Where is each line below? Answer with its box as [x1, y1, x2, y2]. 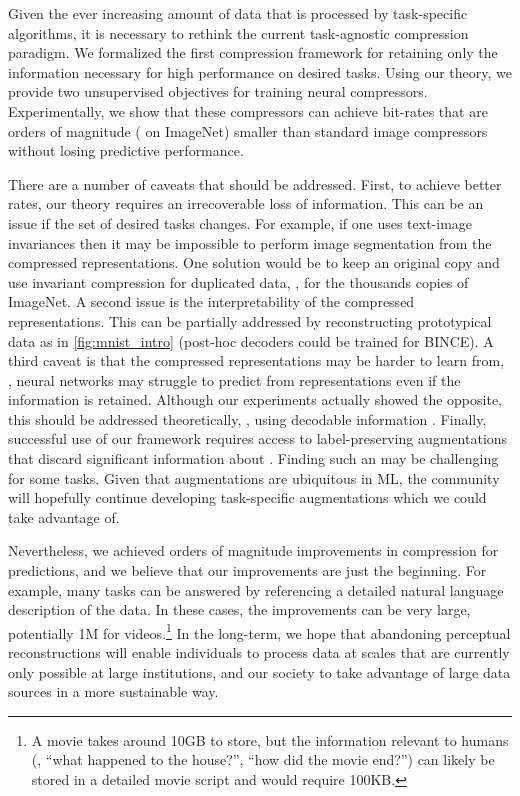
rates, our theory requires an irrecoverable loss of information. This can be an [8, 193, 484, 214]
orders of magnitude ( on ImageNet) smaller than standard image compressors [8, 120, 488, 141]
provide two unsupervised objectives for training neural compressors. [8, 81, 428, 102]
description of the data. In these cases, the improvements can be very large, [8, 599, 471, 620]
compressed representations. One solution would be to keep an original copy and [8, 252, 500, 273]
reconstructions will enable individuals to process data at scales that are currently [8, 642, 510, 663]
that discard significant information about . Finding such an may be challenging [8, 448, 499, 469]
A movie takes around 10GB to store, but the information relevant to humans [31, 729, 509, 750]
